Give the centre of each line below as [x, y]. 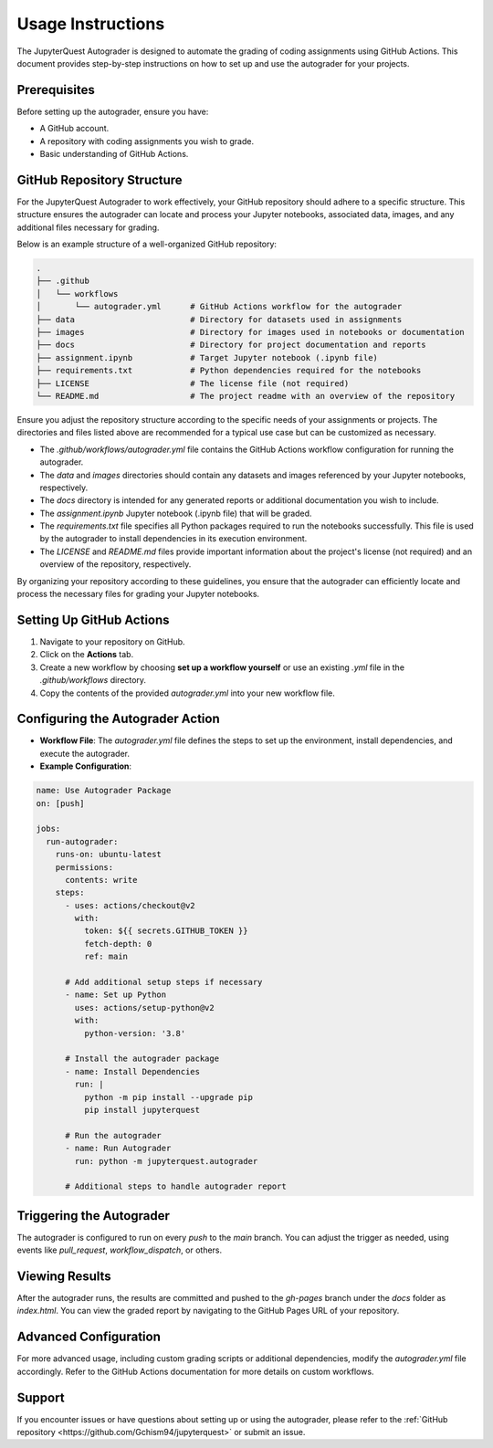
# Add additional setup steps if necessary [164, 982]
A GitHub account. [74, 129]
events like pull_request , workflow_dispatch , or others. [120, 1250]
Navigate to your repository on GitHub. [113, 641]
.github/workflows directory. [93, 680]
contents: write [101, 880]
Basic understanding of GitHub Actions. [114, 154]
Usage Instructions [91, 24]
